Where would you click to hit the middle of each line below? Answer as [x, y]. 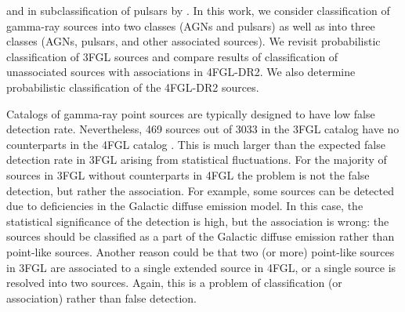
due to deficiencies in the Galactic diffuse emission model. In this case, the [185, 206]
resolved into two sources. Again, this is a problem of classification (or [174, 283]
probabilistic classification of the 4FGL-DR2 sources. [133, 87]
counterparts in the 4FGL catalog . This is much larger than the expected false [196, 144]
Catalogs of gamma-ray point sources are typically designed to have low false [191, 113]
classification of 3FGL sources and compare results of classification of [172, 56]
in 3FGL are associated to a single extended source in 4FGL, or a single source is [201, 267]
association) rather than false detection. [101, 297]
